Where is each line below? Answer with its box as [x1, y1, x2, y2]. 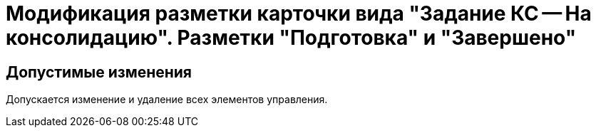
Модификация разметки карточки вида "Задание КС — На [6, 1, 592, 26]
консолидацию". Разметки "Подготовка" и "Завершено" [6, 26, 577, 50]
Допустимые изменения [6, 63, 192, 81]
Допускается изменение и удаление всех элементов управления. [6, 93, 328, 106]
